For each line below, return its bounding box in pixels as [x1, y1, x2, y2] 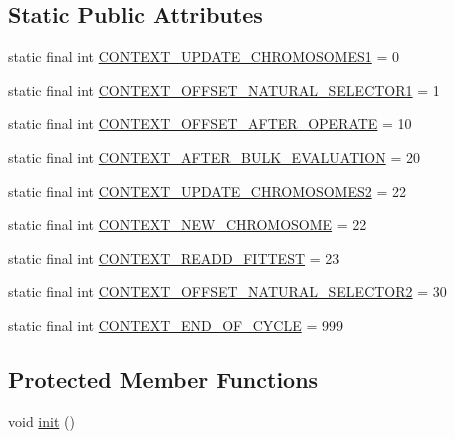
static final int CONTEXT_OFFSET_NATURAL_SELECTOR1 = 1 [8, 79, 440, 100]
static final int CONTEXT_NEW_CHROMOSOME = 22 [8, 214, 367, 235]
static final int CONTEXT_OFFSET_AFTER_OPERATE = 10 [8, 113, 412, 134]
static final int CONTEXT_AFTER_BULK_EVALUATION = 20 [8, 146, 420, 167]
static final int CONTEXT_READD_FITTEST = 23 [8, 247, 340, 268]
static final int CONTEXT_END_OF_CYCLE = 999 [8, 314, 343, 335]
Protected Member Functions [8, 363, 319, 394]
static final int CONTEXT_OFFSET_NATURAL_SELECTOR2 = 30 [8, 281, 447, 302]
